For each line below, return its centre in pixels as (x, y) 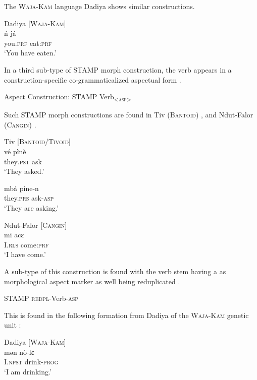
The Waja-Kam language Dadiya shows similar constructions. (99, 6)
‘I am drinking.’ (28, 371)
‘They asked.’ (24, 171)
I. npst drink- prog (31, 362)
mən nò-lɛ (19, 352)
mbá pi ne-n (21, 188)
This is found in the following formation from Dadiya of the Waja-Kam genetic (126, 315)
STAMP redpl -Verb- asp (41, 298)
